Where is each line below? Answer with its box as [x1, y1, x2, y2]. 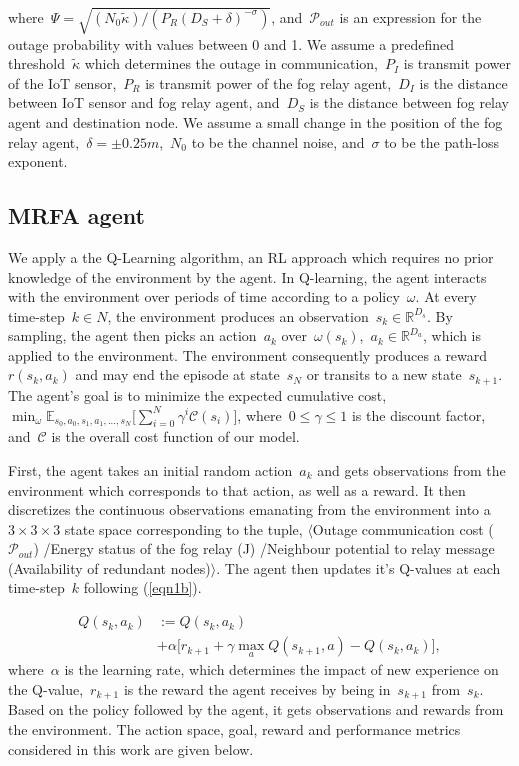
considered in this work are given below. [8, 738, 254, 759]
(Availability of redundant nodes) [8, 557, 211, 578]
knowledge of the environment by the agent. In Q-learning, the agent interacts [8, 266, 487, 287]
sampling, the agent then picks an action [8, 325, 257, 346]
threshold [8, 53, 65, 74]
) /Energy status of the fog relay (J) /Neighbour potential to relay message [33, 538, 495, 559]
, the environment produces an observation [107, 305, 369, 326]
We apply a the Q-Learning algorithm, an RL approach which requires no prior [8, 246, 494, 267]
